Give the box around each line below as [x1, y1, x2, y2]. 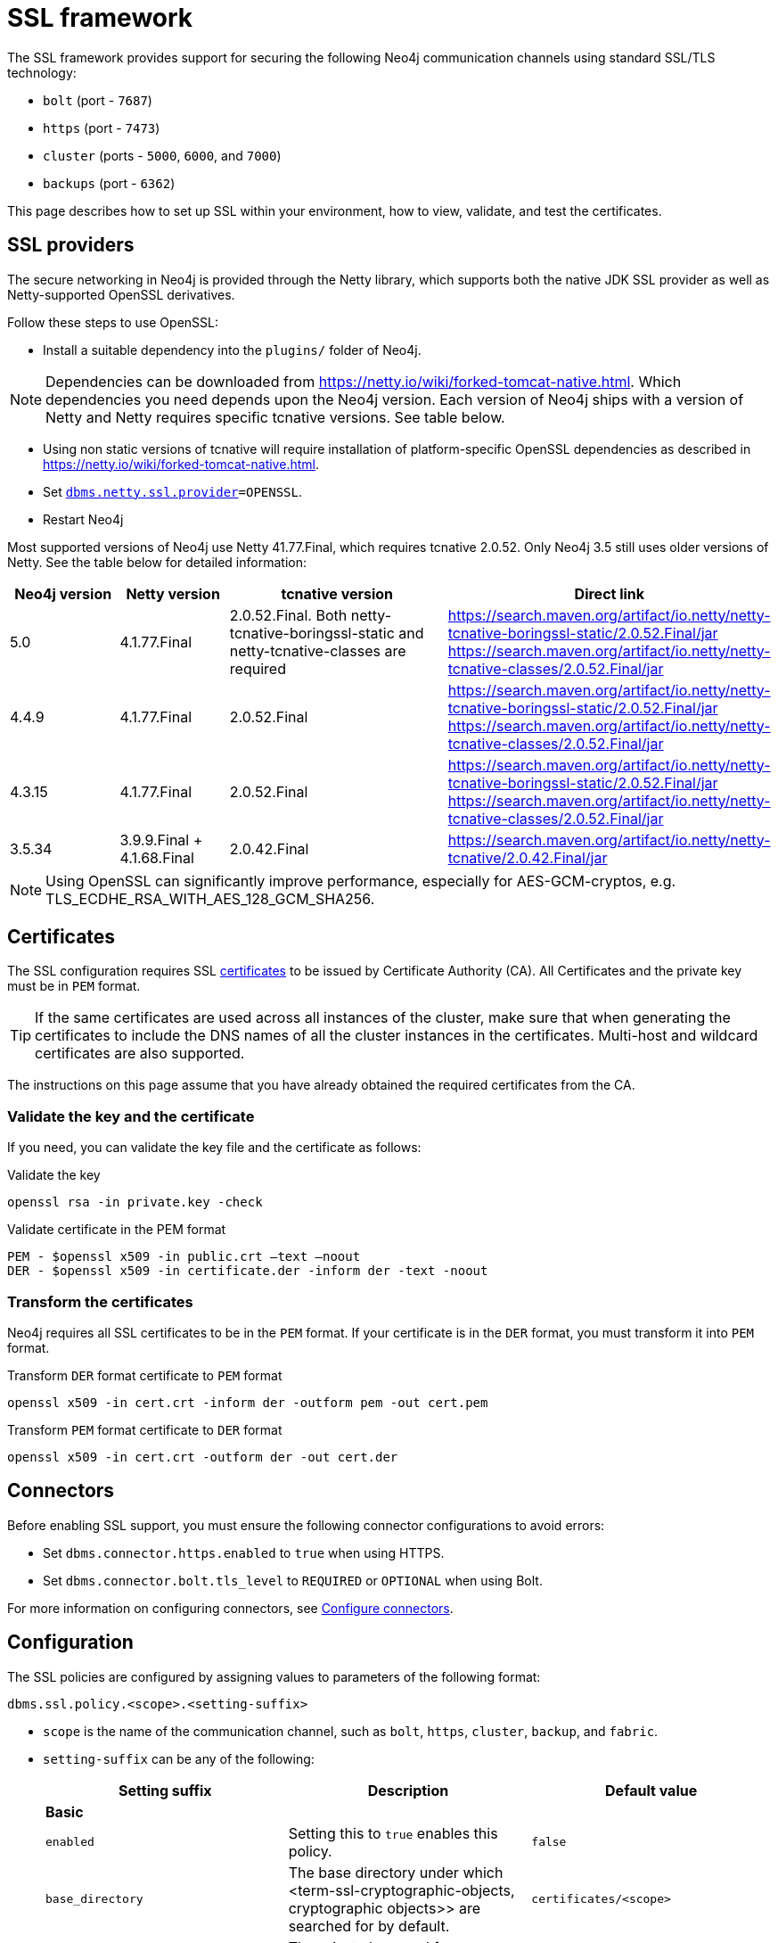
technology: [7, 64, 77, 80]
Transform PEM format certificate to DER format [7, 1421, 283, 1437]
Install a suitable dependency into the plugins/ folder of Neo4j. [43, 342, 422, 358]
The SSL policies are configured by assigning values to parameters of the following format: [7, 1668, 541, 1684]
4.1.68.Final [119, 848, 194, 867]
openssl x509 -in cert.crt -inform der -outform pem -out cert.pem [7, 1395, 488, 1410]
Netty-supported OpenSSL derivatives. [7, 286, 235, 302]
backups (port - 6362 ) [43, 175, 176, 191]
